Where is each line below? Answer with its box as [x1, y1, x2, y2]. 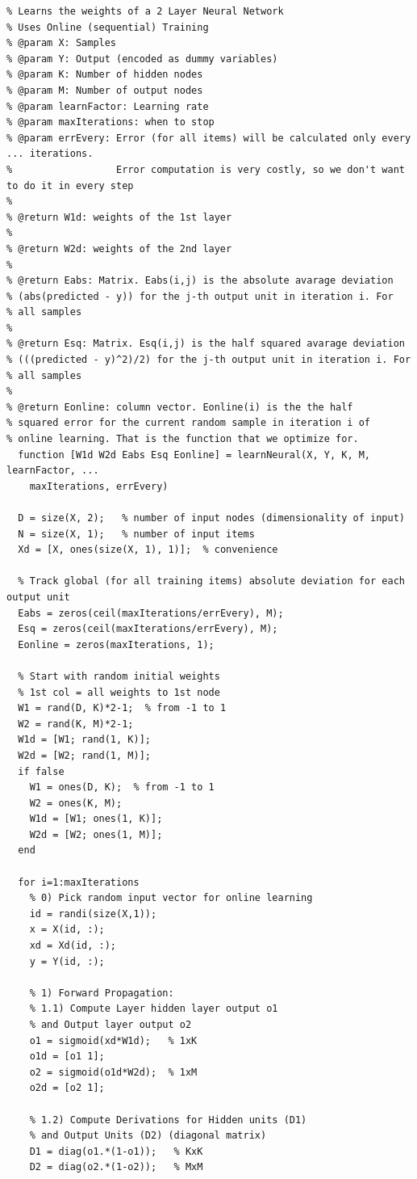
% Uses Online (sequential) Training [6, 21, 209, 33]
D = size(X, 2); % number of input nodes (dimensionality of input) [18, 512, 405, 524]
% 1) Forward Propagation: [29, 987, 174, 999]
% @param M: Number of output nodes [6, 84, 203, 96]
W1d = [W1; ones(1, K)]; [29, 813, 163, 825]
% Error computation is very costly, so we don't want [6, 163, 405, 175]
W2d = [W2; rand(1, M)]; [18, 749, 151, 761]
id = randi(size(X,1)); [29, 907, 157, 920]
